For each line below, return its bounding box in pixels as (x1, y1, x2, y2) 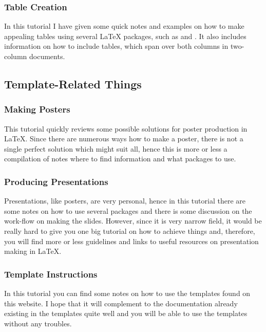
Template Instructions (4, 267, 98, 280)
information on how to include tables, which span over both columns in (4, 41, 229, 51)
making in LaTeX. (4, 246, 62, 256)
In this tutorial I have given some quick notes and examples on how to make (4, 21, 244, 31)
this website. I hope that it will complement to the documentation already (4, 298, 238, 308)
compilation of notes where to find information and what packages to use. (4, 153, 236, 164)
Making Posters (4, 103, 70, 116)
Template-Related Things (4, 76, 142, 91)
